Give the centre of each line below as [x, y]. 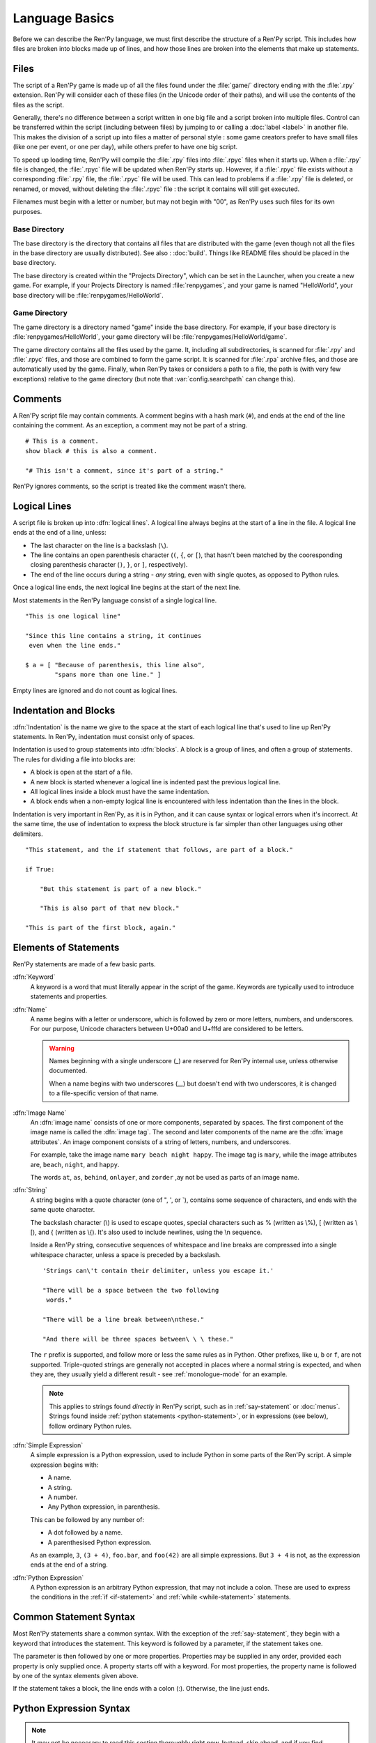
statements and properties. [69, 996]
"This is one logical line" [73, 616]
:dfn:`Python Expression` [48, 1577]
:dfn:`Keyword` [34, 977]
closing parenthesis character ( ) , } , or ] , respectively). [109, 565]
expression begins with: [64, 1465]
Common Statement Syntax [74, 1617]
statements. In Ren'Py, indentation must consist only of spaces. [104, 737]
